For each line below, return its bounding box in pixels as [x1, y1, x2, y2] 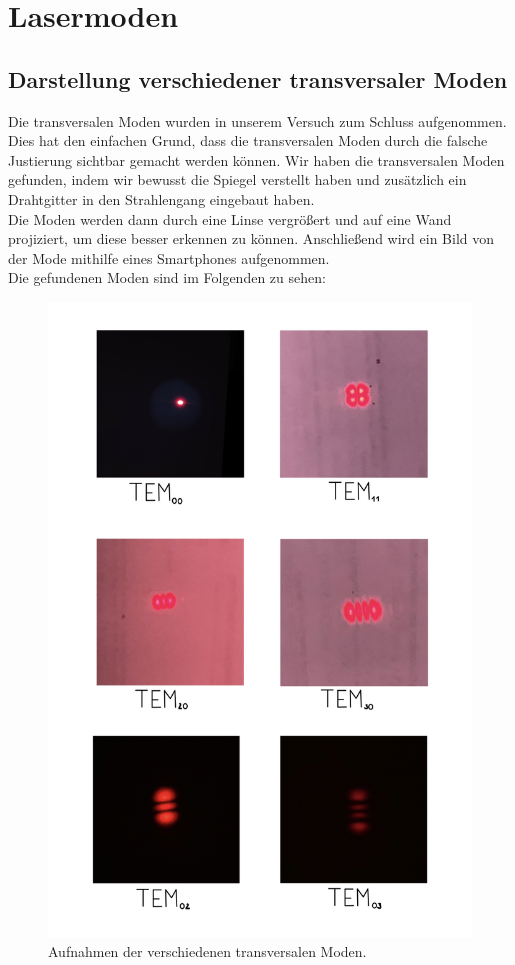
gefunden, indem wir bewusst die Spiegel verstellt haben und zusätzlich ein [8, 169, 467, 190]
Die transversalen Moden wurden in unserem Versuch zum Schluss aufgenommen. [8, 110, 507, 131]
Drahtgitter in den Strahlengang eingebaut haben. [8, 188, 315, 209]
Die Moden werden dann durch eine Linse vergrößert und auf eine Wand [8, 208, 452, 229]
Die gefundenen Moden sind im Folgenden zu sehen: [8, 267, 326, 288]
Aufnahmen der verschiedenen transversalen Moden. [48, 941, 367, 962]
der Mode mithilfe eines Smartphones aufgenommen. [8, 247, 330, 268]
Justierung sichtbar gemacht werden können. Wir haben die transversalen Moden [8, 149, 505, 170]
